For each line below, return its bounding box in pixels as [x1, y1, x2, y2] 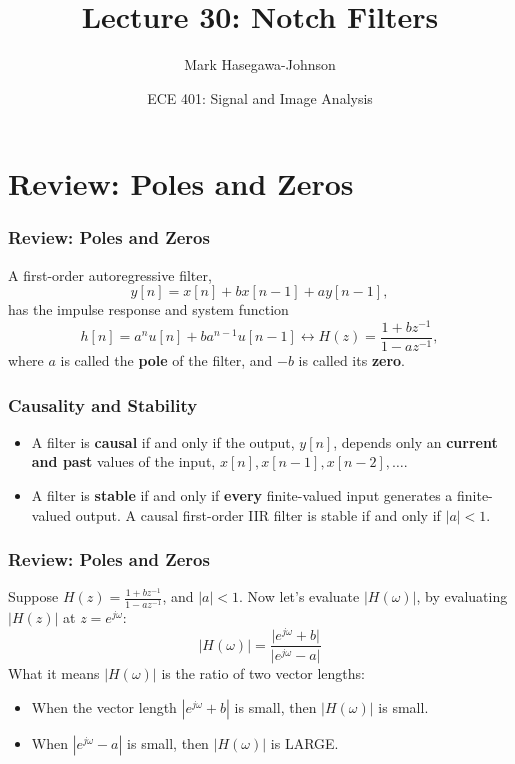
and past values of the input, [31, 451, 216, 472]
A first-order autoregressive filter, [8, 264, 212, 285]
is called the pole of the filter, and [60, 350, 273, 371]
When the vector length [31, 696, 177, 717]
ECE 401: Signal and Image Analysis [147, 87, 373, 108]
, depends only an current [333, 431, 498, 452]
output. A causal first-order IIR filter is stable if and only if [75, 504, 441, 525]
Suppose [8, 586, 59, 607]
